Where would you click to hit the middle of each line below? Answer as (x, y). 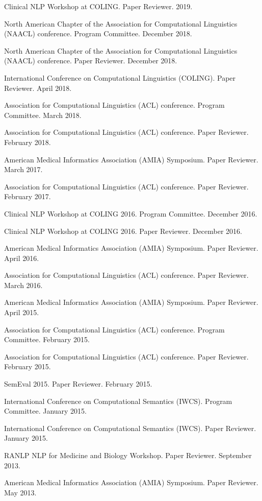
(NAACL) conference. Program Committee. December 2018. (98, 33)
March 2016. (23, 285)
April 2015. (22, 312)
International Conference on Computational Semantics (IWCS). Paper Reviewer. (130, 428)
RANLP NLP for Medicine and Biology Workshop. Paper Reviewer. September (128, 455)
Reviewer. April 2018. (38, 88)
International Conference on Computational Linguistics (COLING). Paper (120, 77)
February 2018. (28, 142)
